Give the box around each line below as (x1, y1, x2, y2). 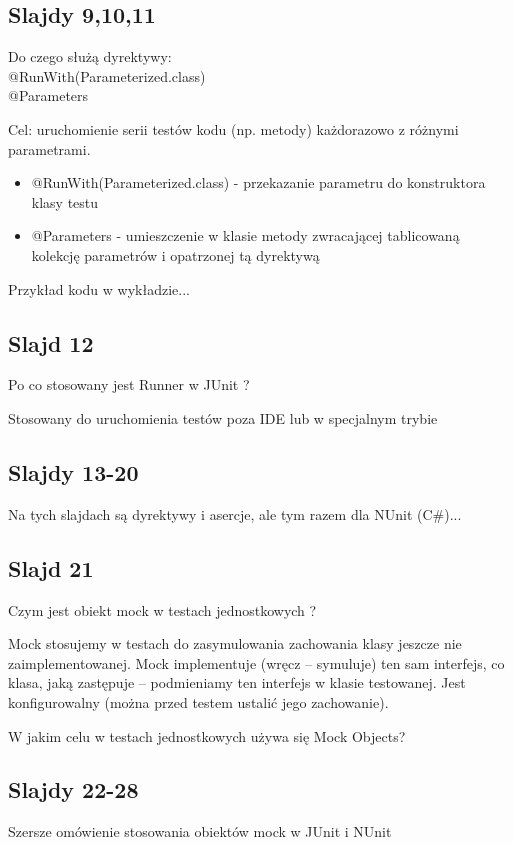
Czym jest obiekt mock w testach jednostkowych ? (8, 599, 317, 620)
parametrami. (8, 138, 91, 159)
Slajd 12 (8, 327, 94, 358)
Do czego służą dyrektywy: (8, 46, 172, 67)
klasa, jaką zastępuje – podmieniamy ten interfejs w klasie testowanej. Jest (8, 672, 466, 693)
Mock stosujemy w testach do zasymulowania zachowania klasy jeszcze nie (8, 633, 462, 654)
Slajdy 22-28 (8, 774, 139, 805)
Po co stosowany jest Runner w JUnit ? (8, 374, 250, 395)
